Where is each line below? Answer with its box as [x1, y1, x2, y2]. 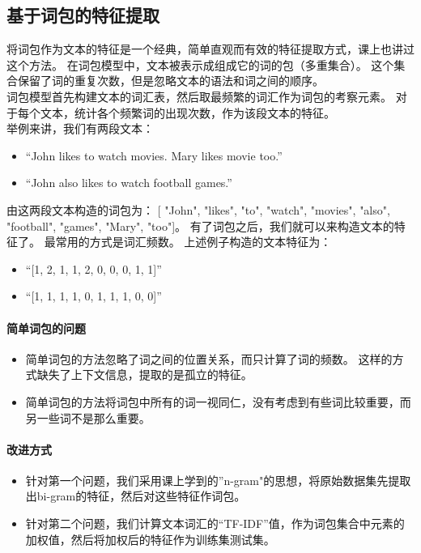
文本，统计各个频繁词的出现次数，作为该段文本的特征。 [40, 104, 335, 121]
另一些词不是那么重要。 [25, 409, 151, 426]
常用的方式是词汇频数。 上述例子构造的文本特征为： [55, 233, 332, 250]
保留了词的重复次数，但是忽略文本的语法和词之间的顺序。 [17, 72, 324, 89]
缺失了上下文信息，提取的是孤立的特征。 [36, 366, 253, 383]
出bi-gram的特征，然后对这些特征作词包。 [25, 487, 246, 504]
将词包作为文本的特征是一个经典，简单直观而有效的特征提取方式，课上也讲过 [6, 40, 415, 57]
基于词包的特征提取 [6, 2, 159, 28]
